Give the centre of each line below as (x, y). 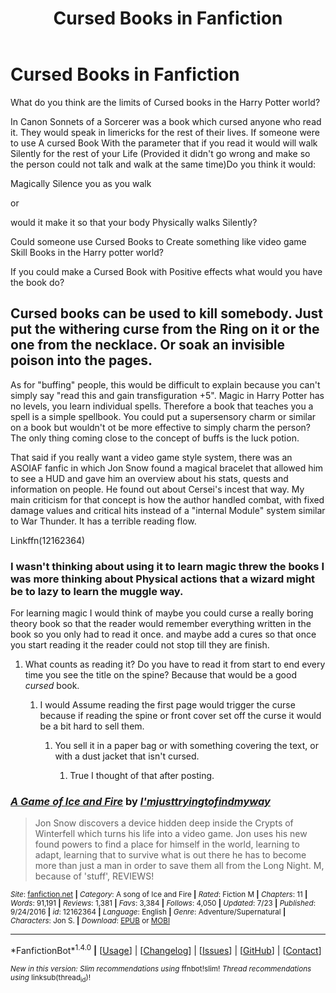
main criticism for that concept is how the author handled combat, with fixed (167, 499)
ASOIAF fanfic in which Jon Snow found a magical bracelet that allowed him (167, 468)
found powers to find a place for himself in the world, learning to (167, 844)
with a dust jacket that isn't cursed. (127, 756)
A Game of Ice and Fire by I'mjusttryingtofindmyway (140, 801)
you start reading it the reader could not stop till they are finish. (140, 645)
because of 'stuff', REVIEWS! (94, 876)
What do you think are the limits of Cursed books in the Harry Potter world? (165, 102)
